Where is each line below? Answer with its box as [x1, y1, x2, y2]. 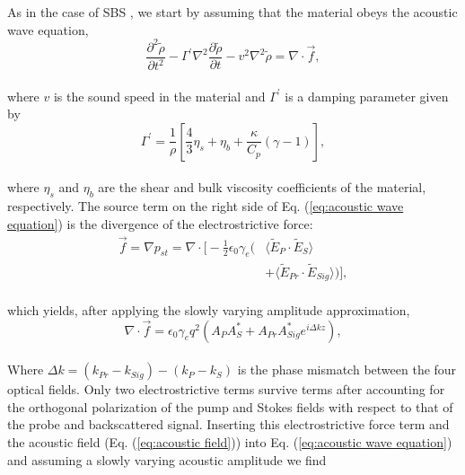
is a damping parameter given [285, 86, 449, 105]
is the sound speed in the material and [53, 86, 266, 105]
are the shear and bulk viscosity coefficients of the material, [98, 178, 426, 197]
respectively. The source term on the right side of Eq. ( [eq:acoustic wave [7, 197, 404, 216]
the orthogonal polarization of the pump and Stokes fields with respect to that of [7, 397, 453, 416]
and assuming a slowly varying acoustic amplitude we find [7, 450, 327, 469]
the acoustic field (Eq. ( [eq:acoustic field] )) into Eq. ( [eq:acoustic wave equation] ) [7, 432, 452, 451]
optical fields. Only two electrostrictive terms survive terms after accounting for [7, 380, 445, 399]
